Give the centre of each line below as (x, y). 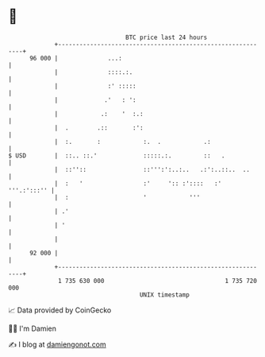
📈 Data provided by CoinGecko (60, 310)
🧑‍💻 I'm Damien (33, 328)
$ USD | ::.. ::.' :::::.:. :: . (117, 155)
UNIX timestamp (165, 295)
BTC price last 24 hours (167, 37)
